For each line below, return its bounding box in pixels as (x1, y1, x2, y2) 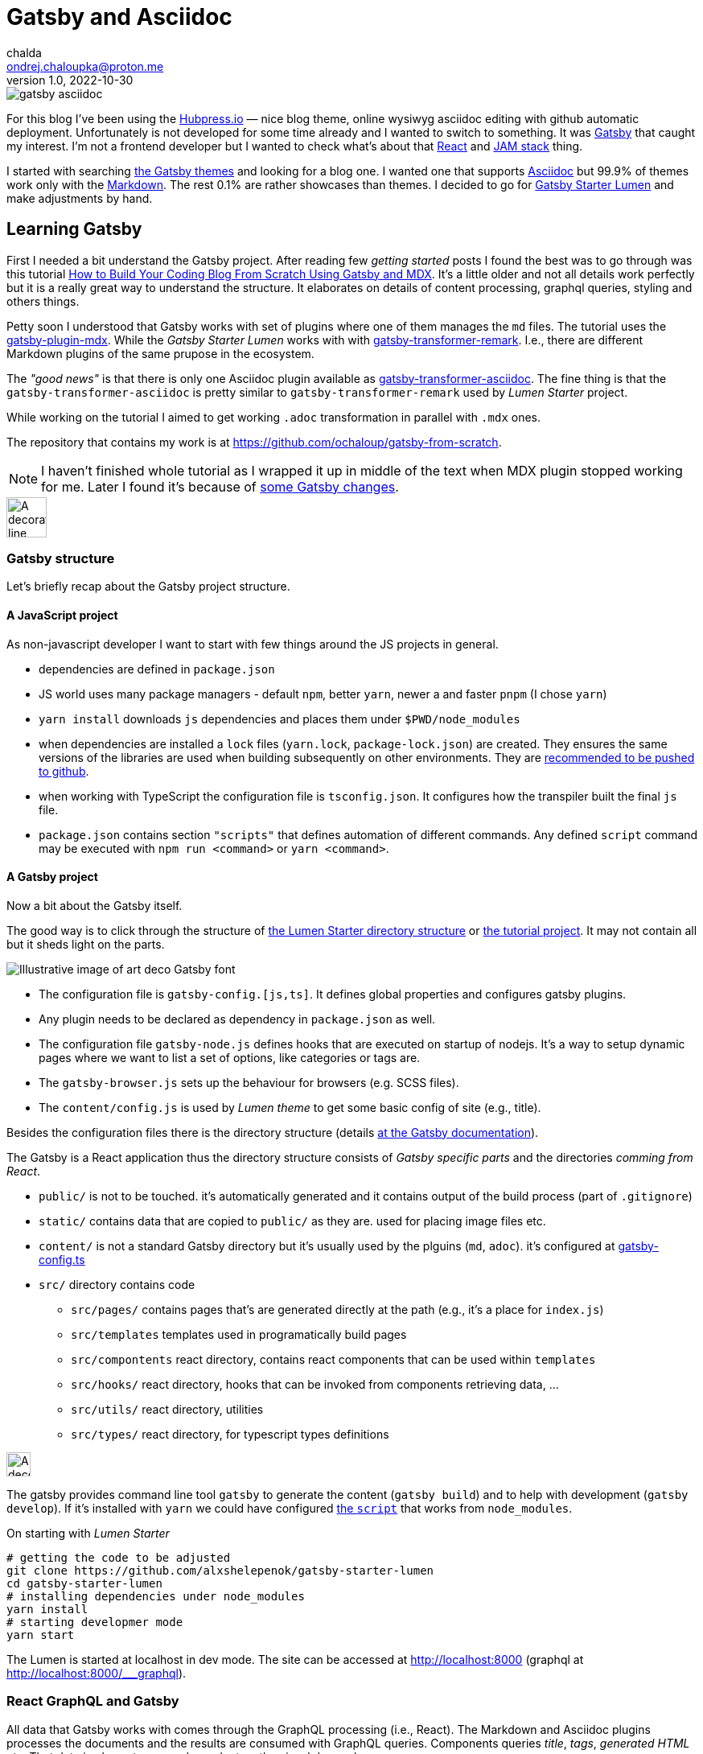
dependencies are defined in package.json (39, 661, 275, 676)
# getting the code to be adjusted (6, 1550, 231, 1564)
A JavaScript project (6, 607, 118, 622)
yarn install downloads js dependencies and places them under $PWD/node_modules (39, 711, 520, 726)
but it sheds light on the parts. (6, 937, 165, 951)
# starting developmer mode (6, 1615, 183, 1628)
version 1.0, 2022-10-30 (6, 72, 134, 87)
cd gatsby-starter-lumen (6, 1576, 162, 1590)
